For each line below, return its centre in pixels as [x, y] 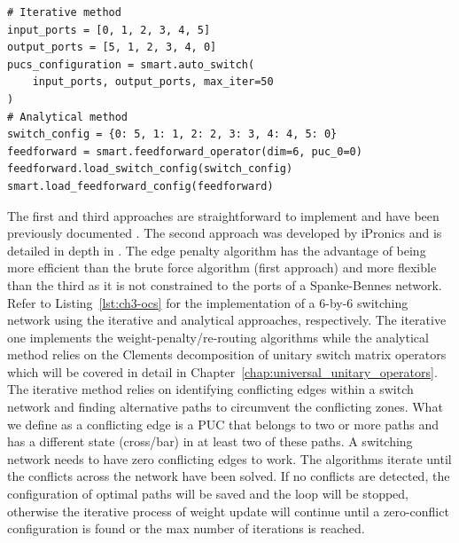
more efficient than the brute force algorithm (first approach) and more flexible [222, 268]
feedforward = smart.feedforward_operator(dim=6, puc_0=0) [185, 151]
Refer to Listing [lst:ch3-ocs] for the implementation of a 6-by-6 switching [208, 302]
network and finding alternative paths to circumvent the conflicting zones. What [225, 407]
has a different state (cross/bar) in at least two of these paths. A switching [210, 441]
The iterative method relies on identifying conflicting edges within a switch [210, 389]
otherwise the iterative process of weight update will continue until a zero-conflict [228, 511]
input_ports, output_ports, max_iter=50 [153, 82]
